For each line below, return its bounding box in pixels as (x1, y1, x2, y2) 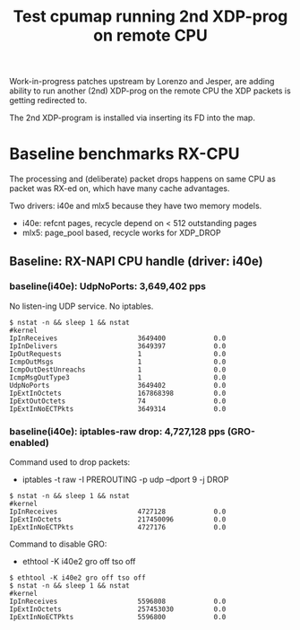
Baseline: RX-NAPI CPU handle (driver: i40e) (9, 253, 263, 268)
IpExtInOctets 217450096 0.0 (9, 515, 227, 524)
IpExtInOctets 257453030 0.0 (9, 605, 227, 614)
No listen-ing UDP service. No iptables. (9, 301, 154, 311)
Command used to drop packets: (9, 457, 131, 468)
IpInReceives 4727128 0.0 (9, 507, 227, 517)
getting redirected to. (9, 95, 88, 106)
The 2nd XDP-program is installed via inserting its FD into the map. (9, 112, 255, 123)
